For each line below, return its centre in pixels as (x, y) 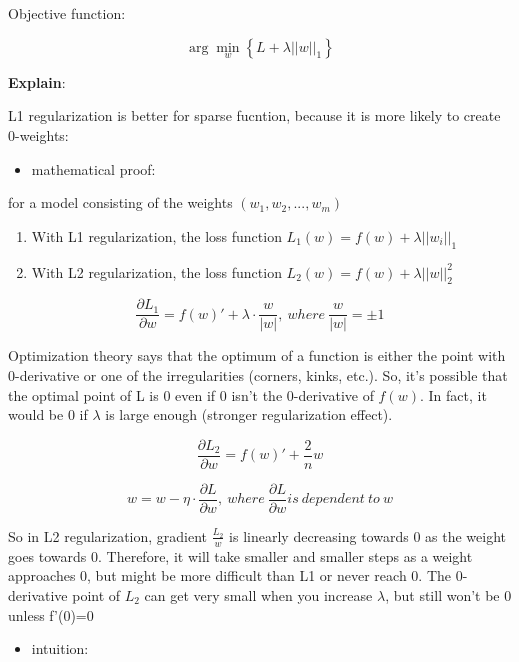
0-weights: (38, 135)
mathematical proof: (93, 168)
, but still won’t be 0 (448, 594)
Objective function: (67, 13)
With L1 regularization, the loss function (156, 235)
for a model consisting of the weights (120, 202)
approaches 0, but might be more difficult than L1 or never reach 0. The (230, 575)
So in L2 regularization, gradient (108, 535)
